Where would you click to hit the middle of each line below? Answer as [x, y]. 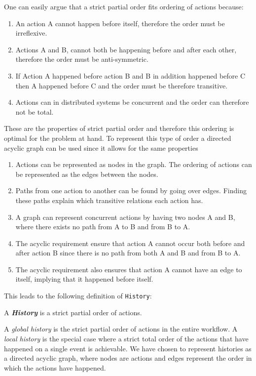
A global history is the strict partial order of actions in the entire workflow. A [121, 329]
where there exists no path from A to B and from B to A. [103, 227]
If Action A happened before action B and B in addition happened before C [130, 75]
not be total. [35, 111]
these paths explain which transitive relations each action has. [109, 200]
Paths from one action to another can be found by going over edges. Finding [131, 190]
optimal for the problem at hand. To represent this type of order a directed [118, 138]
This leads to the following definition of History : [78, 296]
